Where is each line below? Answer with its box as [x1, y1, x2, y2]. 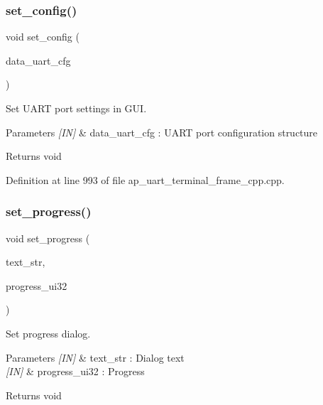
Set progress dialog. [6, 325, 91, 340]
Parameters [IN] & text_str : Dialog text [6, 350, 185, 364]
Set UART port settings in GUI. [6, 101, 147, 115]
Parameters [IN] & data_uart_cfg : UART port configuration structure [6, 124, 318, 139]
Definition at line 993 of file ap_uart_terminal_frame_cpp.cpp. [6, 172, 285, 187]
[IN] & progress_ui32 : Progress [6, 364, 145, 379]
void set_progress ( [6, 230, 90, 245]
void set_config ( [6, 29, 80, 44]
